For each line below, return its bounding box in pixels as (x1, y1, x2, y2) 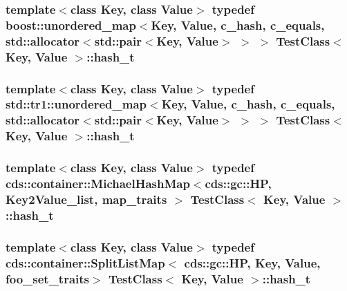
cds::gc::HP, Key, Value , (184, 254, 321, 271)
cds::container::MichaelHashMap (6, 175, 190, 192)
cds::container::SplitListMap (6, 254, 165, 271)
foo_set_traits (6, 270, 90, 287)
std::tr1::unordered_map (6, 95, 147, 113)
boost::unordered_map (6, 16, 136, 33)
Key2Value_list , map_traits (6, 190, 167, 207)
